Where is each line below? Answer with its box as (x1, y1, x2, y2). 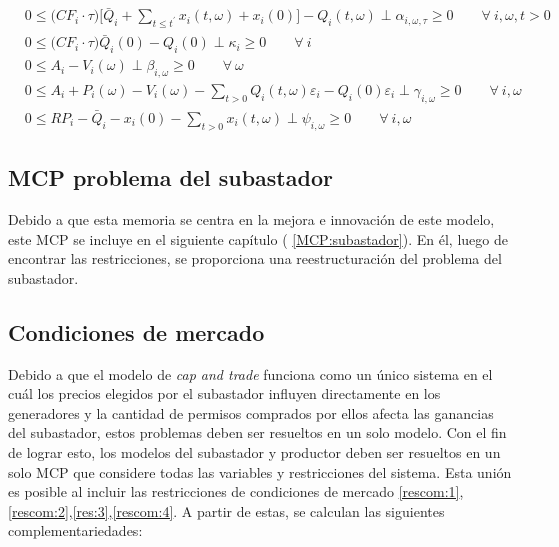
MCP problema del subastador (8, 162, 333, 193)
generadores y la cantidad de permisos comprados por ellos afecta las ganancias (8, 402, 494, 423)
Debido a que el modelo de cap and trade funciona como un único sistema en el (8, 363, 493, 384)
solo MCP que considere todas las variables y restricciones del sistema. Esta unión (8, 461, 512, 482)
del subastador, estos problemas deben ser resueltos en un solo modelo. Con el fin (8, 422, 507, 443)
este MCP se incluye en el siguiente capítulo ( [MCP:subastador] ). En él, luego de (8, 228, 508, 249)
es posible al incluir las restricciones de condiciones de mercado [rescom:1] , (8, 481, 464, 502)
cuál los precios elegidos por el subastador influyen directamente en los (8, 383, 441, 404)
